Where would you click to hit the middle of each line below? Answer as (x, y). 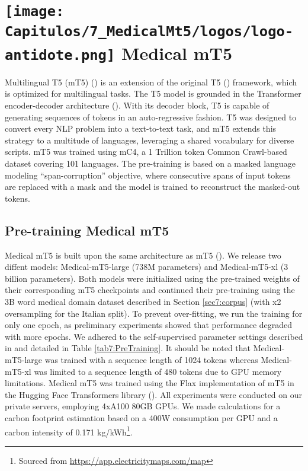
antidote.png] (60, 55)
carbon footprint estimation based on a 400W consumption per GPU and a (141, 417)
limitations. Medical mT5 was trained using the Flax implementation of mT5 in (150, 383)
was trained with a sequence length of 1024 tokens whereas (151, 359)
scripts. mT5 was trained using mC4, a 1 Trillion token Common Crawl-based (146, 152)
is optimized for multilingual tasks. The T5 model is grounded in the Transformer (153, 93)
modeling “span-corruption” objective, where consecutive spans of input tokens (148, 175)
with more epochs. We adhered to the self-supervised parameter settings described (154, 336)
